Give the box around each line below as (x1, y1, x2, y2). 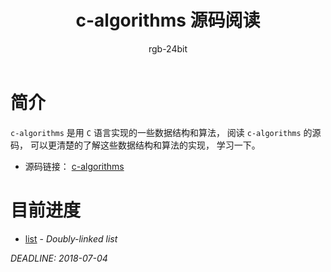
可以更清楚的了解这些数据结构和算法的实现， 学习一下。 (29, 139, 261, 151)
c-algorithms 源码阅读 (75, 9, 261, 32)
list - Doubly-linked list (24, 232, 118, 245)
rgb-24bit (148, 42, 188, 55)
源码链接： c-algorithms (24, 160, 125, 172)
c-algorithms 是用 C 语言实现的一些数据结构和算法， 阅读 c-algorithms (10, 126, 302, 138)
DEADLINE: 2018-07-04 (10, 252, 108, 264)
